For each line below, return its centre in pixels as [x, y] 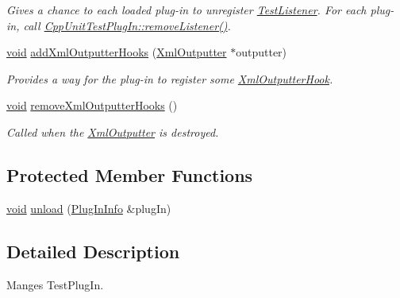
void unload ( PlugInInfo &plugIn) [89, 208]
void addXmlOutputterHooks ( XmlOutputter [117, 52]
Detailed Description [93, 251]
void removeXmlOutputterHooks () [92, 105]
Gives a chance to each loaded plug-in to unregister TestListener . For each [187, 10]
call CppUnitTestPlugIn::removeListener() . [127, 25]
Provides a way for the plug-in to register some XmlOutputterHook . [170, 78]
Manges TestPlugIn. [55, 284]
